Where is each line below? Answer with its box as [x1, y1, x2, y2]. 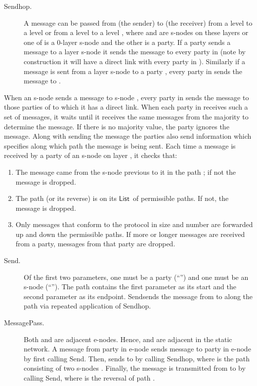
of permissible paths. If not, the [133, 193, 229, 203]
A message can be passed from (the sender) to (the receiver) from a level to [24, 17, 253, 28]
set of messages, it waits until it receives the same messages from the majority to [4, 111, 249, 121]
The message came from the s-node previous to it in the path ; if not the [15, 166, 236, 177]
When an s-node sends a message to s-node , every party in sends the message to [4, 92, 249, 102]
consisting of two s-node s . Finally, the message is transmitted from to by [24, 363, 246, 373]
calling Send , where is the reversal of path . [24, 373, 155, 383]
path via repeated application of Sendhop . [24, 301, 151, 311]
